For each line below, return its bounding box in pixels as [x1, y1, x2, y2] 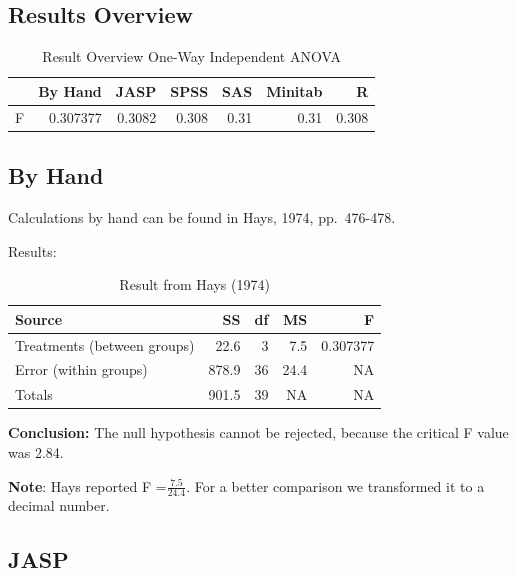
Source [15, 308, 63, 329]
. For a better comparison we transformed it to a [186, 475, 485, 496]
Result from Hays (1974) [119, 274, 270, 295]
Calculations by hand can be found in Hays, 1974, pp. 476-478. [8, 206, 396, 227]
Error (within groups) [15, 359, 148, 380]
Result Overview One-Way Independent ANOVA [42, 46, 341, 67]
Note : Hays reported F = [8, 475, 167, 496]
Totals [15, 384, 53, 405]
